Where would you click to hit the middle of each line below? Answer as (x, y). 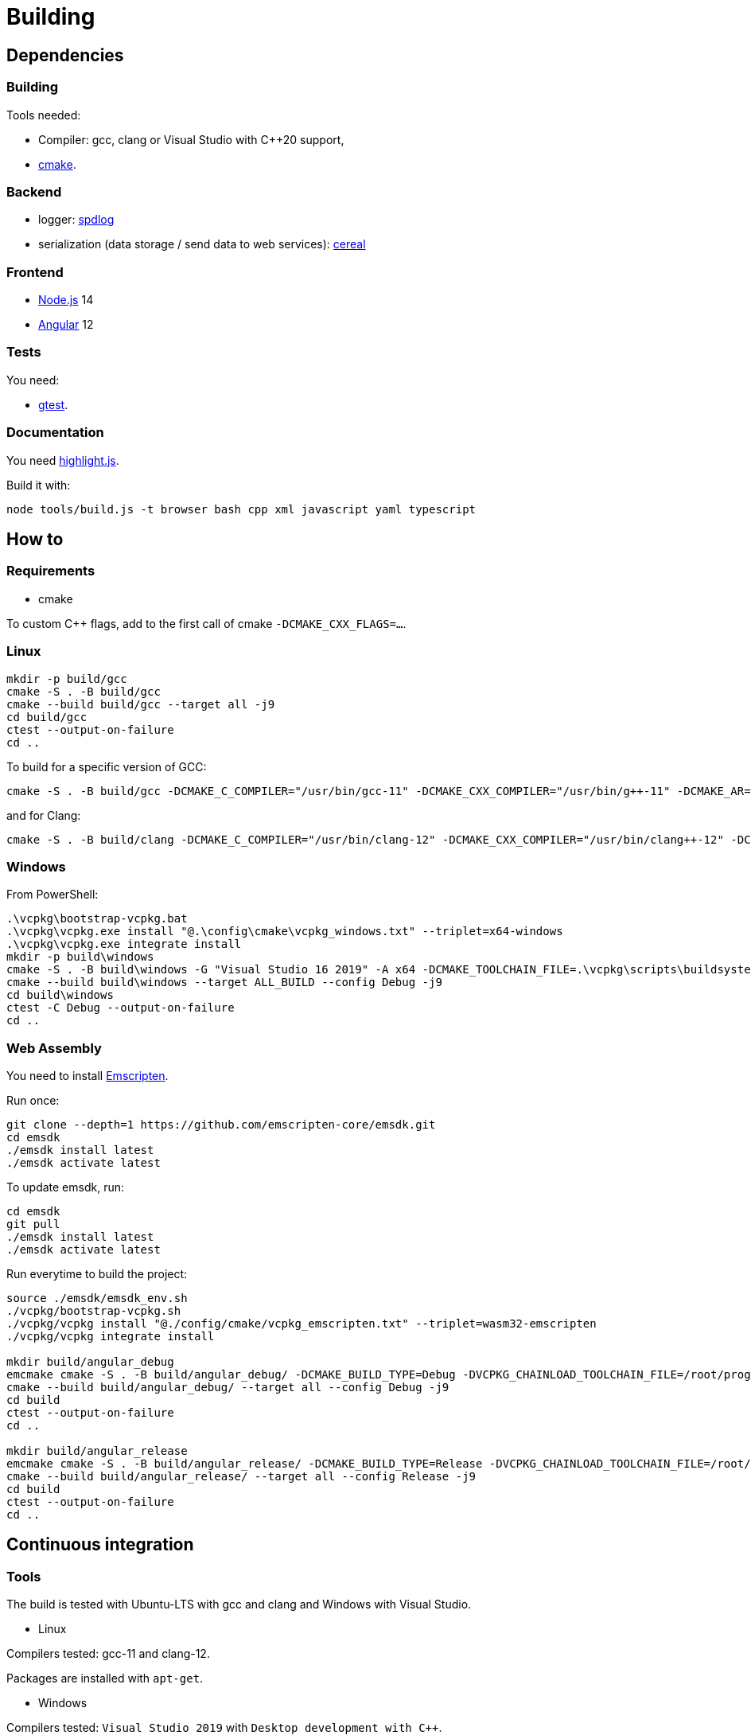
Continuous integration (100, 1545)
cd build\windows (60, 995)
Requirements (51, 571)
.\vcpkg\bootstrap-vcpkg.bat (97, 919)
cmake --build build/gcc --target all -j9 (141, 704)
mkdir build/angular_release (97, 1451)
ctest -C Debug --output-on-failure (121, 1008)
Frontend (35, 272)
